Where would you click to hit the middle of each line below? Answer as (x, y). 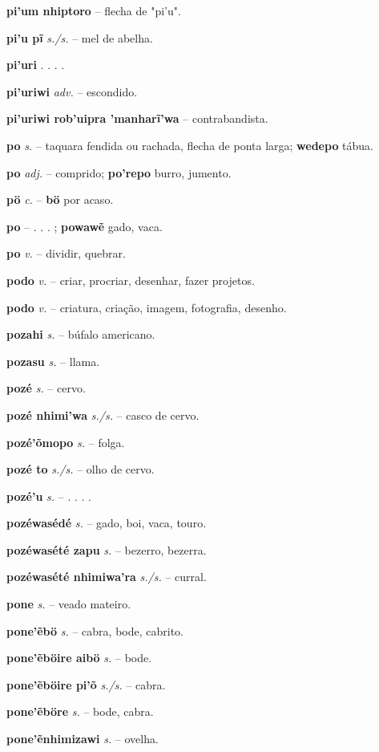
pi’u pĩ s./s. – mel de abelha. (80, 37)
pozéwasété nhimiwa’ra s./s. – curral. (107, 577)
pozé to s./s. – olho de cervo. (81, 469)
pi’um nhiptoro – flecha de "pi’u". (94, 10)
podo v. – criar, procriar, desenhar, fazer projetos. (131, 280)
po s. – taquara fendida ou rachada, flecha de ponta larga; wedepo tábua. (190, 145)
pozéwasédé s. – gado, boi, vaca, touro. (107, 523)
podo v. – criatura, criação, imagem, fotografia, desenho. (147, 307)
